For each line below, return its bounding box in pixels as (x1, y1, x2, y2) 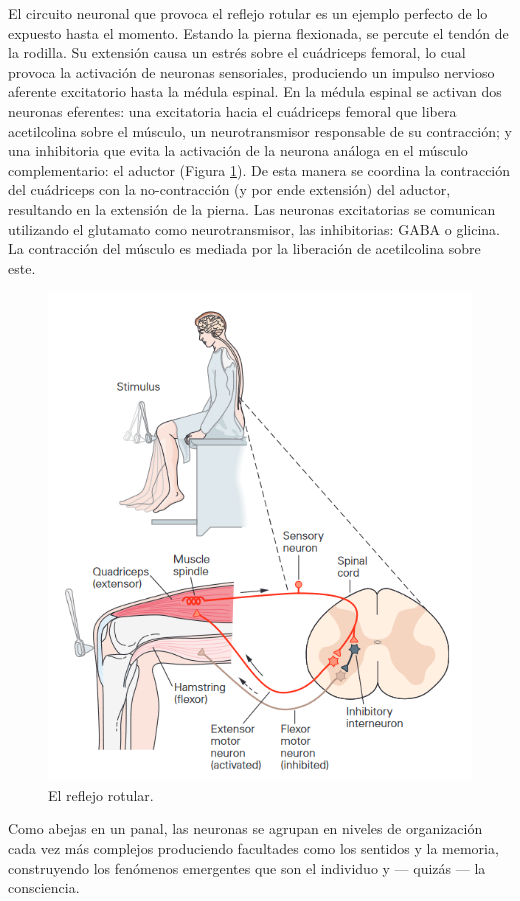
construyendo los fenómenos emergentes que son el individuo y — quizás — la (8, 857, 486, 878)
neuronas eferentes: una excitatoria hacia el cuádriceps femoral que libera (8, 100, 457, 121)
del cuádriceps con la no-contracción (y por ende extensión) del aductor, (8, 179, 451, 200)
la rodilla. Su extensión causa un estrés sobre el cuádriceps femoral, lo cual (8, 42, 466, 63)
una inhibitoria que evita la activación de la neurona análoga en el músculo (8, 140, 468, 161)
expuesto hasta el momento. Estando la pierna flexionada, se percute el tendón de (8, 22, 509, 43)
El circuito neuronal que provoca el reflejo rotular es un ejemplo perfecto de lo (8, 3, 488, 23)
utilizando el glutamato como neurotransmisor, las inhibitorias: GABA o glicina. (8, 218, 500, 239)
